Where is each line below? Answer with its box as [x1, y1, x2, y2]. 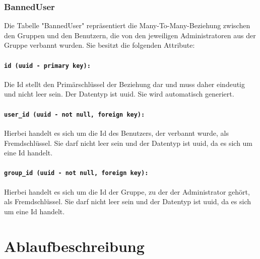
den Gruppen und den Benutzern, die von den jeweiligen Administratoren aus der [4, 30, 256, 40]
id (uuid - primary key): [4, 62, 91, 69]
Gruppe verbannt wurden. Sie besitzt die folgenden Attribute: [4, 40, 195, 50]
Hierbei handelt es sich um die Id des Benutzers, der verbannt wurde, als [4, 127, 229, 138]
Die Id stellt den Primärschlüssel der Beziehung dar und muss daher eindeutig [4, 78, 245, 89]
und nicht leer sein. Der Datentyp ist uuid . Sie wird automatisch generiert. [4, 89, 234, 99]
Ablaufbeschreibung [4, 235, 145, 256]
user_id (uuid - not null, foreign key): [4, 111, 145, 118]
